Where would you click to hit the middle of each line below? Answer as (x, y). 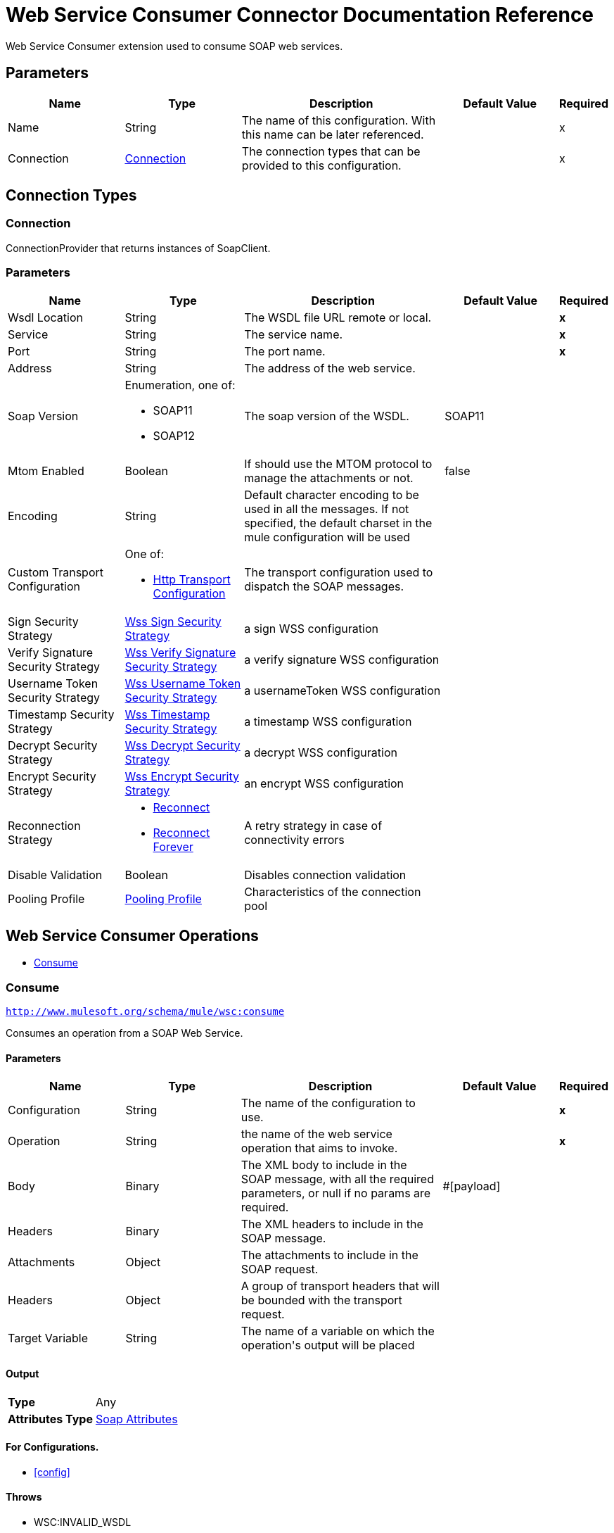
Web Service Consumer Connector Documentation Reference (300, 15)
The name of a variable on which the (338, 1331)
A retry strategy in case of (313, 825)
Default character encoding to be (332, 494)
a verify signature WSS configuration (342, 659)
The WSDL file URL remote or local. (338, 317)
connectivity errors (294, 839)
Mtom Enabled (46, 471)
